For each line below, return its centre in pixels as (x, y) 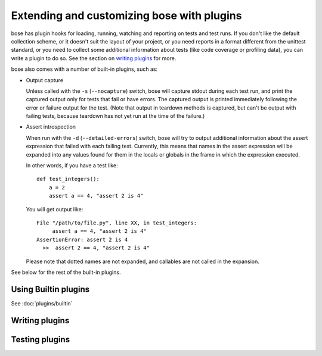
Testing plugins (41, 339)
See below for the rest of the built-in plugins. (66, 272)
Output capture (45, 80)
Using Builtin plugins (50, 289)
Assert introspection (51, 127)
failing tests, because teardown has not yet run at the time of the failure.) (115, 116)
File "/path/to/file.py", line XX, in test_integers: (117, 223)
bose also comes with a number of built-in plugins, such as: (84, 69)
